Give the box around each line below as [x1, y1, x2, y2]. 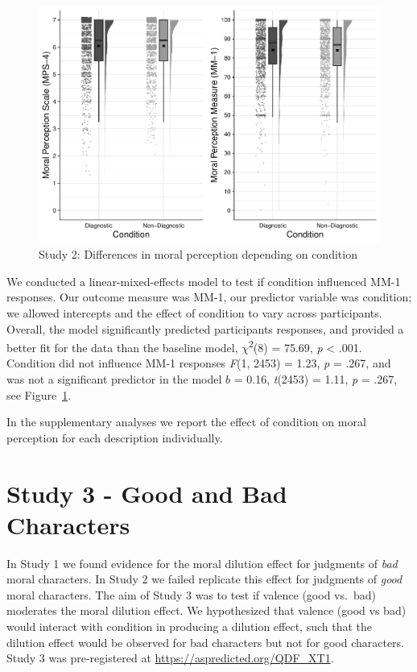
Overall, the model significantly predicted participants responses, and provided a [6, 320, 404, 337]
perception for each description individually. [6, 429, 223, 446]
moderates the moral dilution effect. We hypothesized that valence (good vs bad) [6, 602, 407, 619]
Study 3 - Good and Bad [6, 476, 287, 509]
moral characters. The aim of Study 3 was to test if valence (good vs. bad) [6, 586, 376, 603]
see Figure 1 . [6, 386, 72, 403]
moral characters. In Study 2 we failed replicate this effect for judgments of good [6, 570, 403, 587]
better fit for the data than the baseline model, [6, 338, 238, 355]
